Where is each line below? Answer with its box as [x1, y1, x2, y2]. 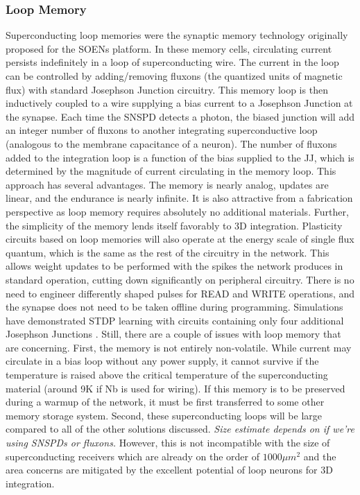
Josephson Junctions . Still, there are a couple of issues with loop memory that [6, 327, 341, 341]
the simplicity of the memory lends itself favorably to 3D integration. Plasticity [6, 218, 343, 232]
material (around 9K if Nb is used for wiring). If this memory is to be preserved [6, 381, 345, 395]
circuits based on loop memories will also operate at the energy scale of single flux [6, 232, 354, 246]
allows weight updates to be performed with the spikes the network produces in [6, 259, 343, 273]
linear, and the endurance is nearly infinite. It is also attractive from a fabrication [6, 191, 353, 205]
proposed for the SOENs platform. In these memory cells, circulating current [6, 41, 332, 55]
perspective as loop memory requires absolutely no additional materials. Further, [6, 204, 349, 218]
